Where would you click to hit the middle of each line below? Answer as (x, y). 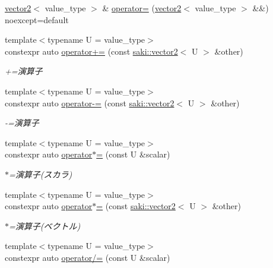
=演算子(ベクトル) (45, 226)
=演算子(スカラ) (41, 174)
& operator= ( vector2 (142, 8)
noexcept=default (37, 19)
